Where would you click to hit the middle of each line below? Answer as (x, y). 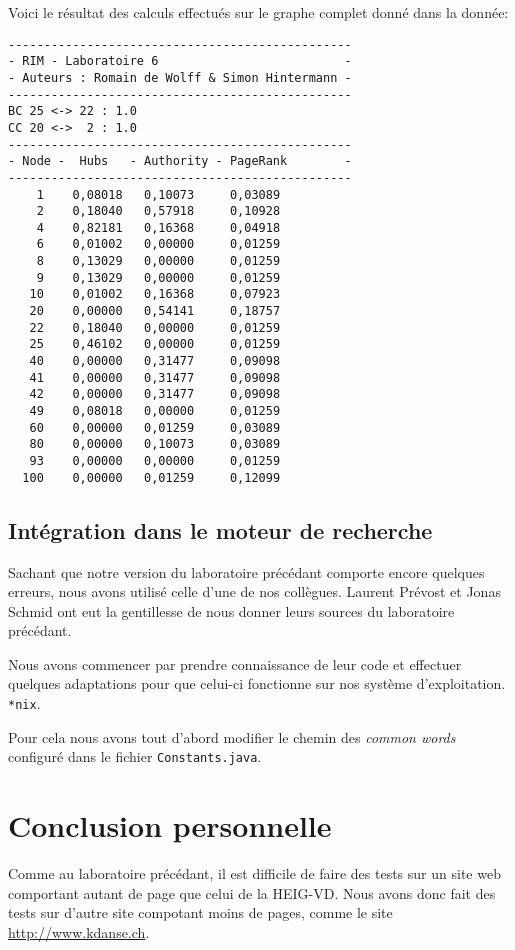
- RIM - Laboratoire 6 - (180, 61)
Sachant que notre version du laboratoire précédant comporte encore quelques (246, 571)
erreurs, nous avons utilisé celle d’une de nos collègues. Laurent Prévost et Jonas (254, 591)
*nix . (24, 703)
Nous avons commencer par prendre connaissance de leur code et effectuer (235, 663)
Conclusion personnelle (170, 825)
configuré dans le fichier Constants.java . (135, 756)
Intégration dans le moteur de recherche (220, 529)
